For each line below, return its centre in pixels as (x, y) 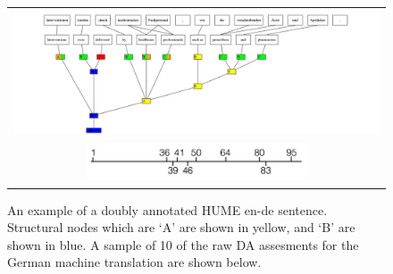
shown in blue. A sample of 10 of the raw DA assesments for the (183, 244)
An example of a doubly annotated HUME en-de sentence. (167, 209)
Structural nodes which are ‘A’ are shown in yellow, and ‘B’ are (181, 227)
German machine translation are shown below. (134, 262)
